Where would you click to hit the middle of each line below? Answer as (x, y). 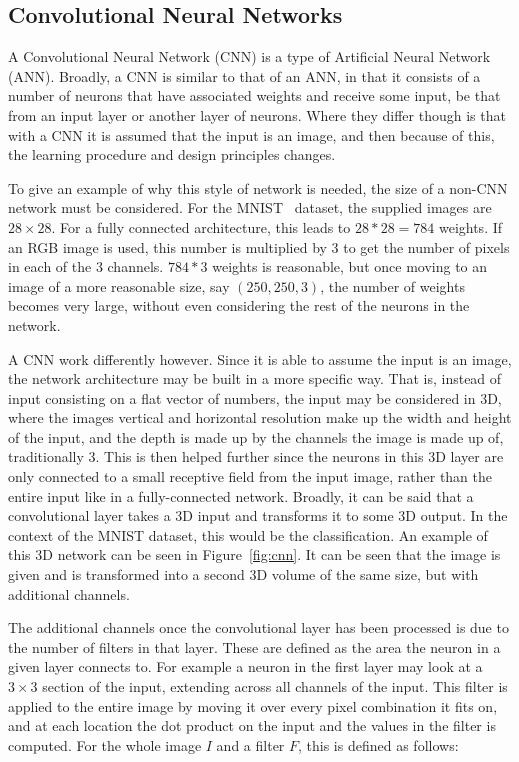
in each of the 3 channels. (86, 266)
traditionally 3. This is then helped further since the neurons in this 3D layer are (256, 456)
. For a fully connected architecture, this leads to (201, 226)
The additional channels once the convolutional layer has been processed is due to (258, 627)
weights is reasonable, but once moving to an (350, 266)
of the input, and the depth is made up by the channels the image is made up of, (256, 436)
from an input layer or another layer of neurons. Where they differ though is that (257, 114)
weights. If (470, 226)
